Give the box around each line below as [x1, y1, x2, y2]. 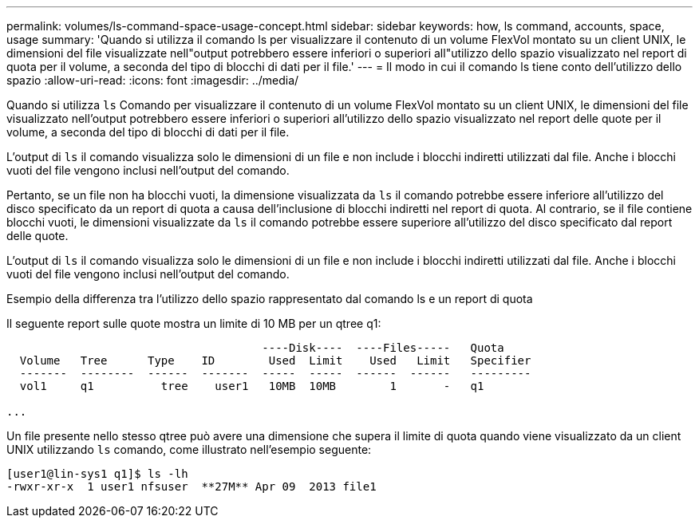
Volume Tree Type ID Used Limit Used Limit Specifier [19, 354, 531, 367]
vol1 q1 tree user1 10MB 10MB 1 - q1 [19, 380, 484, 392]
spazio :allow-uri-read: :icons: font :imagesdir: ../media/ [6, 73, 299, 87]
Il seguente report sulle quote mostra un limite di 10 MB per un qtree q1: [6, 317, 381, 330]
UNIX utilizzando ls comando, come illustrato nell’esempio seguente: [6, 443, 372, 456]
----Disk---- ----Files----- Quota [262, 341, 504, 354]
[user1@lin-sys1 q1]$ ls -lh [6, 467, 188, 480]
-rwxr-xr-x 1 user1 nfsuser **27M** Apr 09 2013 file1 [6, 480, 377, 493]
